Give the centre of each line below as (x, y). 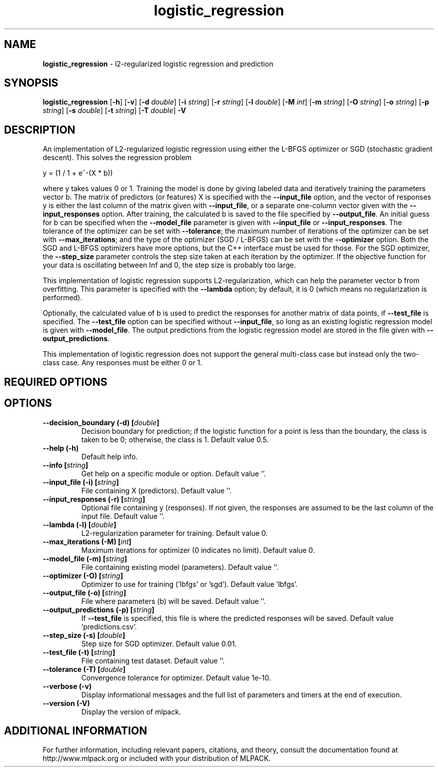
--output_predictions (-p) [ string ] (98, 609)
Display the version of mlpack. (131, 711)
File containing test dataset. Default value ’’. (153, 660)
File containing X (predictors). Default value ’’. (156, 490)
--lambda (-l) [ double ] (79, 524)
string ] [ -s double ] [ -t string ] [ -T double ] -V (114, 111)
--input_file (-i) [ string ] (81, 482)
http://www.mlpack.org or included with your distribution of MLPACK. (157, 758)
